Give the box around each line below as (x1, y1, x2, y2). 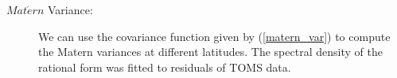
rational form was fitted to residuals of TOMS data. (38, 58, 291, 75)
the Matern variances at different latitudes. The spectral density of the (38, 43, 383, 60)
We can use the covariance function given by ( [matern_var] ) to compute (38, 28, 391, 44)
